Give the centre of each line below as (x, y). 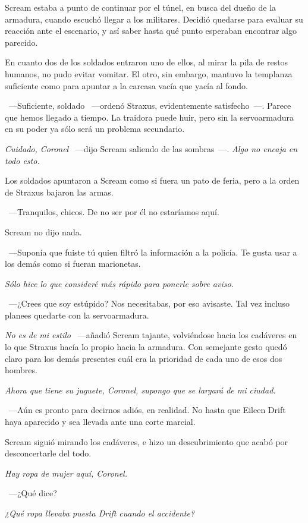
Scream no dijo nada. (43, 231)
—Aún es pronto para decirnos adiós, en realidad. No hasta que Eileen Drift (147, 410)
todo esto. (22, 160)
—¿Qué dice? (33, 493)
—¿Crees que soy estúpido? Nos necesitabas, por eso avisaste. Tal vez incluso (149, 303)
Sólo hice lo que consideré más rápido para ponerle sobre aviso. (119, 283)
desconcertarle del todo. (48, 453)
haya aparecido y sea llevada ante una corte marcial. (100, 422)
